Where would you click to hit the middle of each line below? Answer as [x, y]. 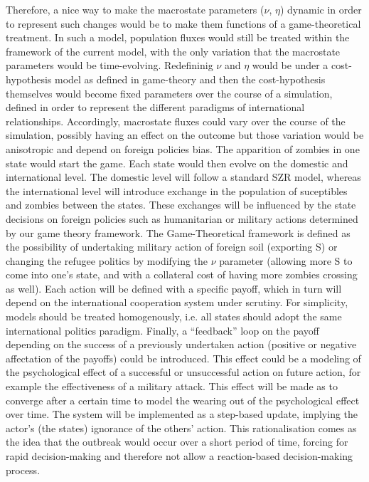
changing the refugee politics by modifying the [107, 260]
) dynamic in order [321, 9]
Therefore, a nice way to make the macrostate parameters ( [135, 9]
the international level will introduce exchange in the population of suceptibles [177, 190]
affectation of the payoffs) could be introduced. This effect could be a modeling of [183, 358]
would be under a [290, 65]
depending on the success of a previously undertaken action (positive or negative [181, 344]
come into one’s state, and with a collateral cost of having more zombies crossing [182, 274]
